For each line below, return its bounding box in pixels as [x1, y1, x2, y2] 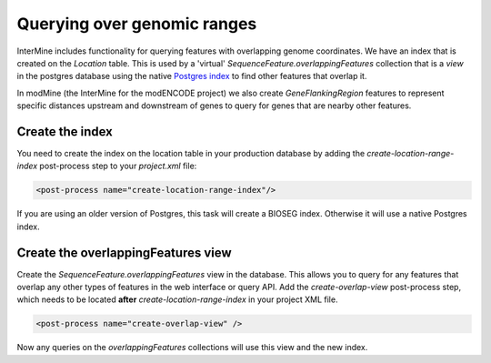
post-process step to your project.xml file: [39, 160, 197, 172]
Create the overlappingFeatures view [16, 245, 232, 260]
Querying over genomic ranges [16, 14, 257, 34]
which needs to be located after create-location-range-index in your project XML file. [16, 294, 338, 305]
